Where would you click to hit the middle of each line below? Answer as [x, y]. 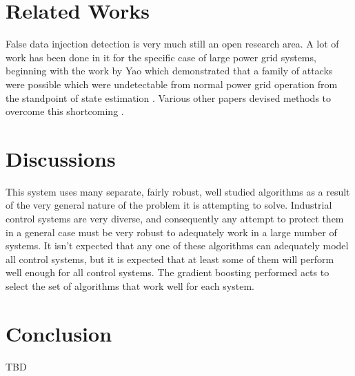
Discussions [61, 158]
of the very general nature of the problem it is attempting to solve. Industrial [169, 205]
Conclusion [59, 333]
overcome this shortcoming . [65, 111]
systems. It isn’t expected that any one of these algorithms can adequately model [177, 246]
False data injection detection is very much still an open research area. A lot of [172, 44]
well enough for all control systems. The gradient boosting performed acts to [168, 272]
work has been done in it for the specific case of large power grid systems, [161, 57]
